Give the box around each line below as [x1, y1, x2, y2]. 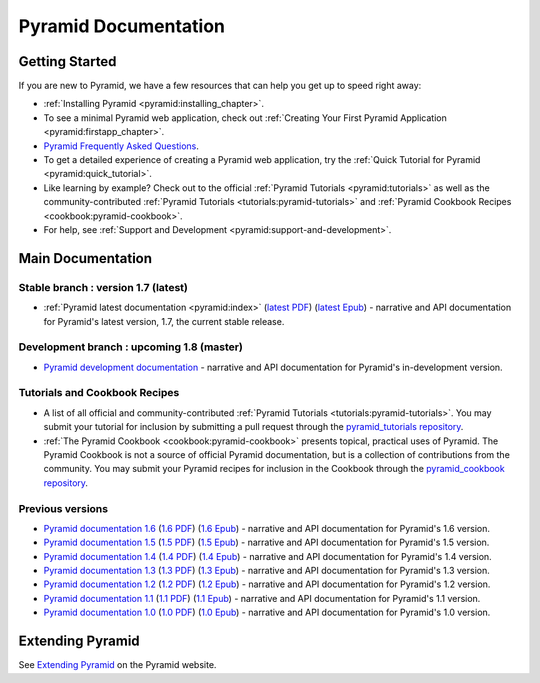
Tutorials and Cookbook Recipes [18, 386, 180, 400]
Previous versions [18, 501, 109, 515]
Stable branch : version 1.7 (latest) [18, 280, 189, 294]
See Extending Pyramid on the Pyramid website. [18, 659, 217, 671]
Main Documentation [18, 250, 153, 267]
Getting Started [18, 53, 117, 70]
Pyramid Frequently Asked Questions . [43, 140, 199, 152]
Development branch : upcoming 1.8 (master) [18, 340, 244, 354]
